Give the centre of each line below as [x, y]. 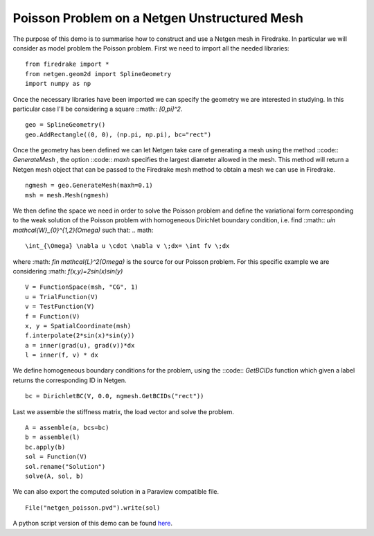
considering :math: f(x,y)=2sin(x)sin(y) [68, 271]
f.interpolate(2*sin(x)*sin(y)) [80, 336]
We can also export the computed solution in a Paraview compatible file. [116, 492]
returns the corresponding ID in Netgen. [70, 380]
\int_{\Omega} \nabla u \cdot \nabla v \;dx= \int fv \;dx [127, 246]
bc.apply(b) [45, 447]
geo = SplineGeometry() [65, 125]
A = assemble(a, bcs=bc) [67, 428]
